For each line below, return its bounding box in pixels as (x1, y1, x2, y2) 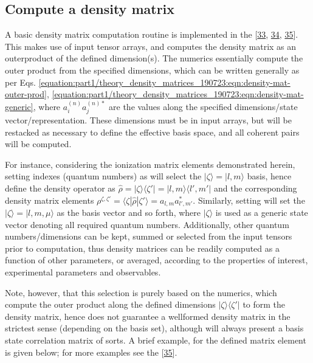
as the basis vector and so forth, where (57, 206, 201, 219)
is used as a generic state (215, 206, 308, 219)
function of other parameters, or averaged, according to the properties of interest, (5, 254, 308, 266)
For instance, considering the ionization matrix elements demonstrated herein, (5, 157, 295, 170)
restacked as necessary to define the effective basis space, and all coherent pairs (5, 125, 300, 138)
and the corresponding (213, 182, 297, 195)
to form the (242, 298, 286, 311)
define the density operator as (5, 182, 115, 195)
